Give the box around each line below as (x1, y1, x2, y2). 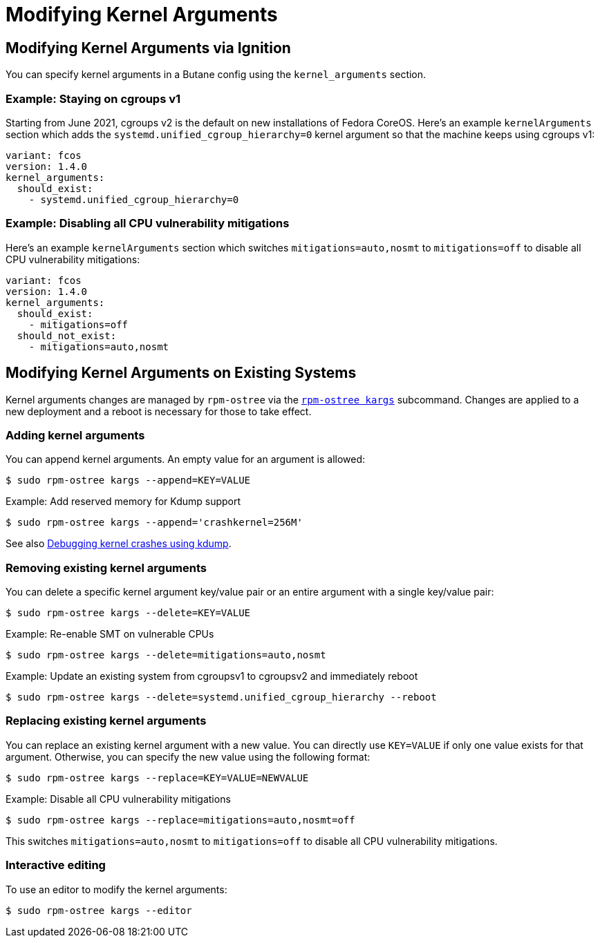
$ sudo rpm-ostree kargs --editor (6, 904, 192, 916)
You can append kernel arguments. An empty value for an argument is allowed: (6, 453, 366, 466)
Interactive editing (6, 858, 106, 873)
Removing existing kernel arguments (6, 560, 207, 575)
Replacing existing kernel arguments (6, 714, 207, 728)
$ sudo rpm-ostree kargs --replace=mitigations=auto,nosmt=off (6, 814, 355, 826)
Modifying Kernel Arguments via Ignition (6, 39, 291, 57)
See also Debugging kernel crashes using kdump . (6, 537, 232, 550)
